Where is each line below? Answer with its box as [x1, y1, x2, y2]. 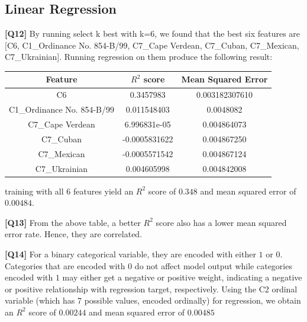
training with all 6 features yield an [5, 184, 134, 197]
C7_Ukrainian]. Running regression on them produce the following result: [5, 50, 273, 63]
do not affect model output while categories [134, 259, 292, 272]
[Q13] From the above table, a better [5, 216, 141, 228]
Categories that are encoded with [5, 259, 125, 272]
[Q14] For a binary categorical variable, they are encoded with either [5, 248, 256, 260]
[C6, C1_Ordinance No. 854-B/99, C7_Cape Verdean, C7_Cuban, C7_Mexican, [5, 39, 299, 51]
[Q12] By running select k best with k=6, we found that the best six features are [5, 27, 300, 40]
